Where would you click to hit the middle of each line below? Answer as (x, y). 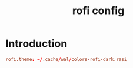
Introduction (36, 44)
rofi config (98, 11)
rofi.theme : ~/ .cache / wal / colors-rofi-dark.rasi (66, 59)
